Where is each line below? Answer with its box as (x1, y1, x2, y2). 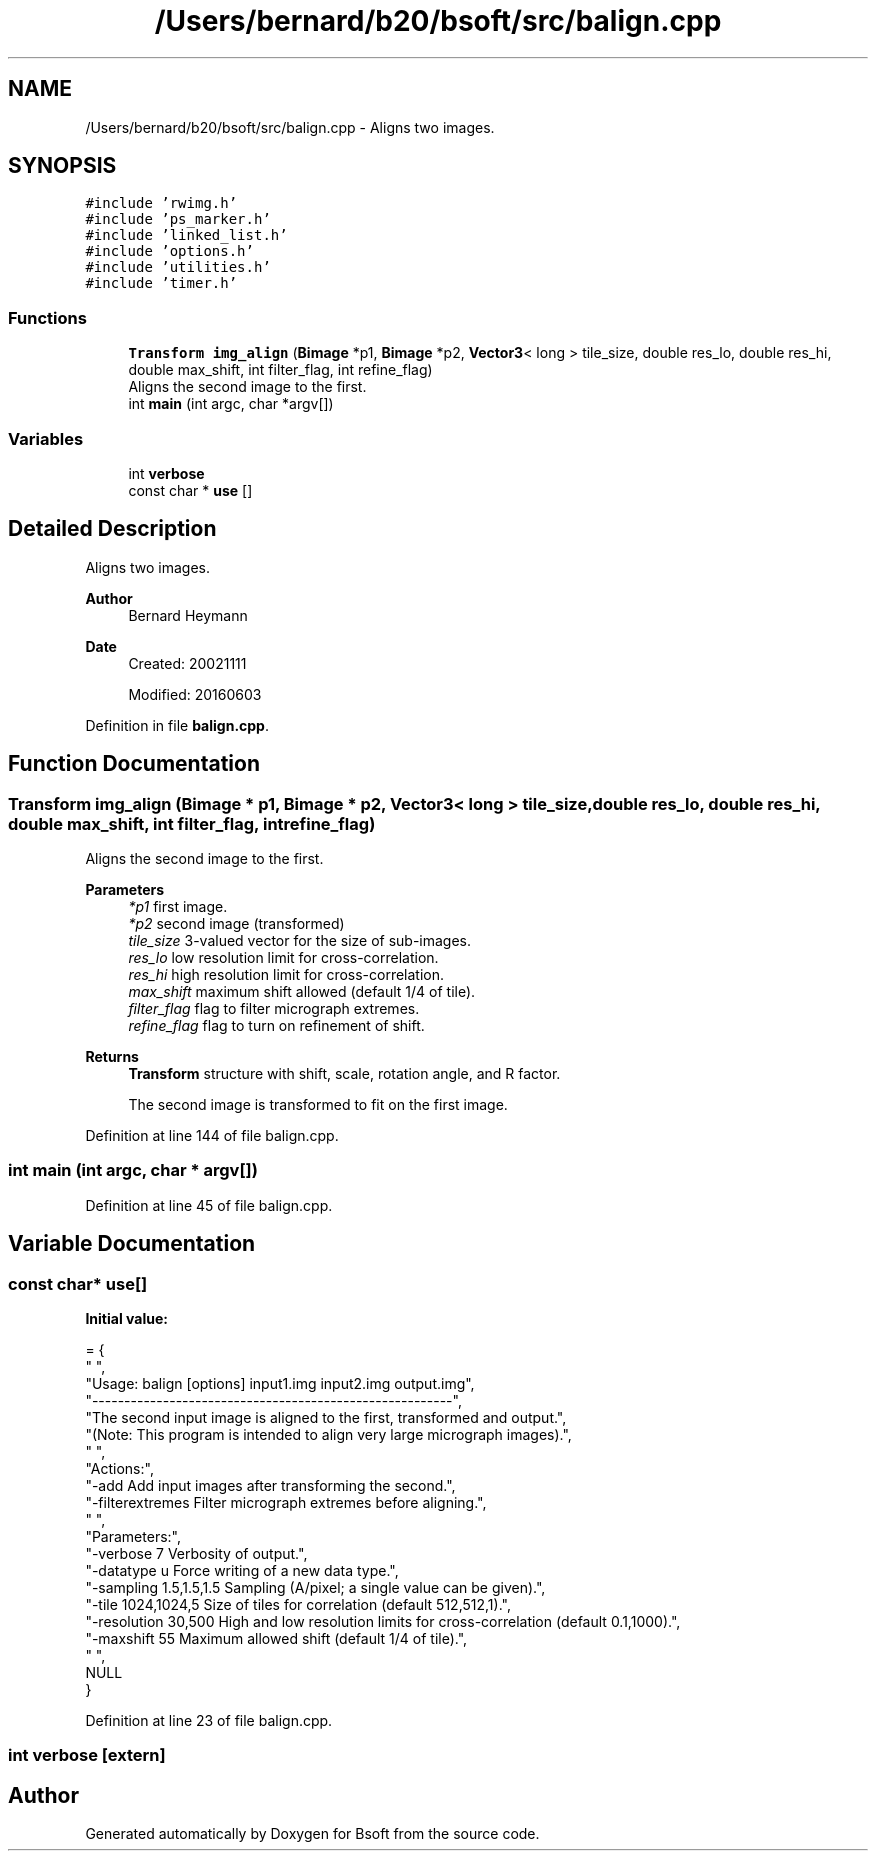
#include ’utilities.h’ (85, 259, 271, 276)
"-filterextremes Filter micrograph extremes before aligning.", (85, 1493, 487, 1511)
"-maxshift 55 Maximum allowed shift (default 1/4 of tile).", (85, 1629, 468, 1647)
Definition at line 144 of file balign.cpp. (85, 1127, 339, 1144)
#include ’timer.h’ (85, 275, 238, 292)
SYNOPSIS (8, 153, 117, 179)
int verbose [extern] (8, 1745, 166, 1766)
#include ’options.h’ (85, 243, 254, 260)
